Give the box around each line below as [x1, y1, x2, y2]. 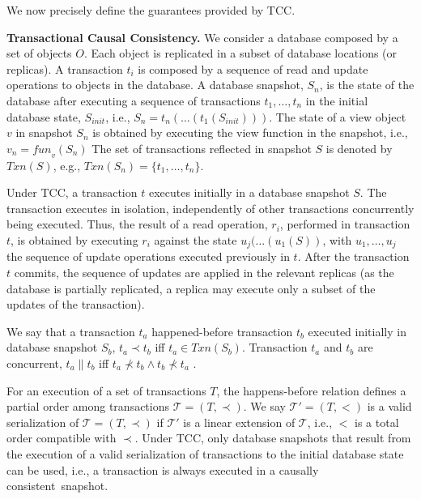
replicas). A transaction [6, 60, 123, 77]
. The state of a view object [269, 108, 406, 125]
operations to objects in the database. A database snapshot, [6, 76, 304, 93]
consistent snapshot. [6, 477, 108, 494]
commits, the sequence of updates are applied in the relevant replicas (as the [14, 263, 394, 280]
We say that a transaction [6, 322, 135, 339]
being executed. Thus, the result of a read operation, [6, 215, 268, 232]
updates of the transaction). [6, 296, 145, 313]
